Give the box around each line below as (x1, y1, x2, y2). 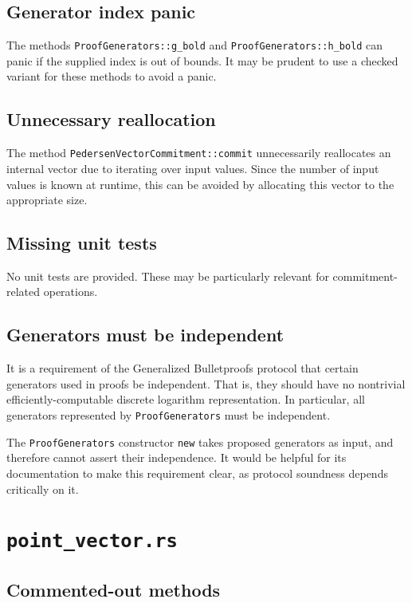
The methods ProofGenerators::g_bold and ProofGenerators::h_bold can (6, 37, 383, 53)
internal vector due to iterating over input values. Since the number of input (6, 160, 379, 176)
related (6, 283, 41, 300)
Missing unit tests (6, 231, 157, 255)
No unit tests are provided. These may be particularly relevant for (6, 267, 329, 284)
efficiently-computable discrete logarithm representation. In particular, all (6, 391, 365, 408)
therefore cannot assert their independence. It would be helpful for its (6, 449, 347, 466)
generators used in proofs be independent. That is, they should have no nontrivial (6, 375, 406, 392)
